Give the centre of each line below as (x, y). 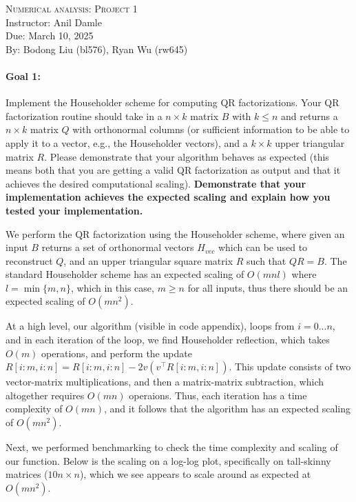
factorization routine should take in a (84, 116)
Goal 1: (23, 76)
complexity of (34, 409)
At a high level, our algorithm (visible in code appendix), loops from (150, 326)
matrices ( (27, 474)
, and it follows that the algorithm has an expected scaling (227, 409)
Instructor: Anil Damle (54, 22)
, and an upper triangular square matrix (148, 260)
